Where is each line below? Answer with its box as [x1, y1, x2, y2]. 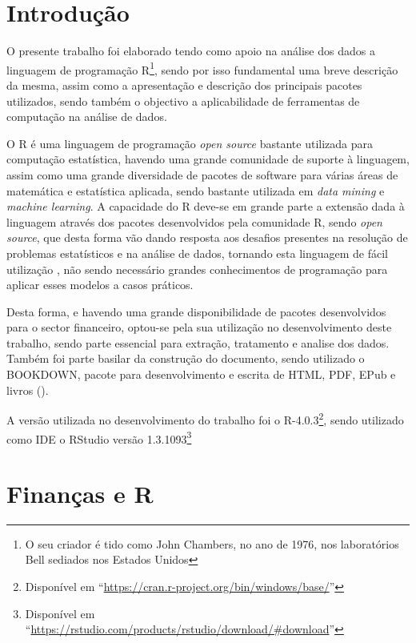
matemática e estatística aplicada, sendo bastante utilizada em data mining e [6, 182, 385, 199]
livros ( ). [6, 381, 49, 398]
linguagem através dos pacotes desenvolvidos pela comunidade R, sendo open [6, 213, 382, 230]
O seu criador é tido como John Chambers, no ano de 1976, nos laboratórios [25, 535, 399, 552]
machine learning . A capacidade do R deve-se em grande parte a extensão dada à [6, 198, 405, 215]
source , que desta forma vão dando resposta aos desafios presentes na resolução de [6, 229, 408, 246]
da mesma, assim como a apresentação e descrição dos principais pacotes [6, 76, 362, 93]
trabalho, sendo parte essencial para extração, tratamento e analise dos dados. [6, 334, 390, 351]
